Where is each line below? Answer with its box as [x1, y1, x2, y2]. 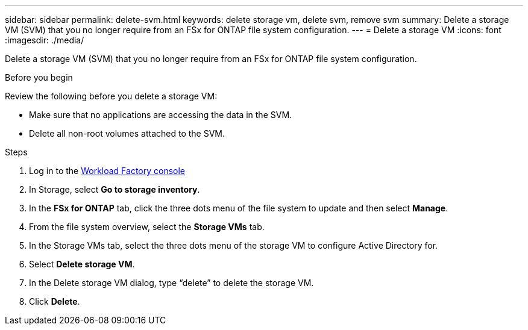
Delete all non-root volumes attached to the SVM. [29, 128, 225, 139]
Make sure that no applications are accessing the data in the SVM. [29, 110, 292, 120]
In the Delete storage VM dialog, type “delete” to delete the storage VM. [29, 278, 314, 288]
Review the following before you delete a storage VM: [5, 91, 218, 101]
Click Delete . [29, 296, 80, 307]
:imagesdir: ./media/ [5, 35, 84, 45]
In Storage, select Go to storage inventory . [29, 184, 200, 195]
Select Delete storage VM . [29, 259, 135, 269]
